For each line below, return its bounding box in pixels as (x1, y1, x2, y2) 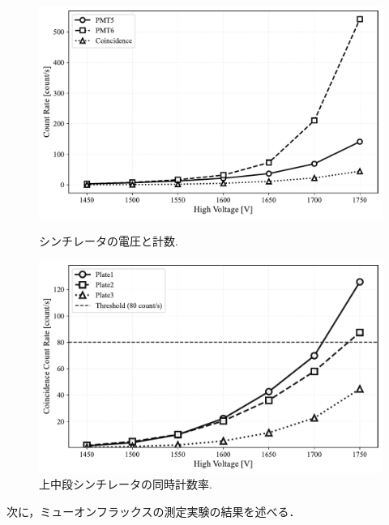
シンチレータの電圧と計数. (39, 233, 178, 250)
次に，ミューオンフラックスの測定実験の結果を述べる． (6, 502, 301, 519)
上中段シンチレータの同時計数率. (39, 476, 212, 493)
